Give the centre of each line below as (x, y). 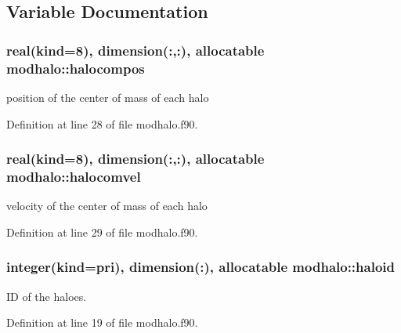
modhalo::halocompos (76, 68)
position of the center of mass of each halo (108, 97)
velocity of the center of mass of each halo (107, 206)
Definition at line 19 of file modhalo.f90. (102, 322)
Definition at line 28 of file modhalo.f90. (102, 123)
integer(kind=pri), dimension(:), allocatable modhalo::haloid (200, 267)
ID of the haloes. (47, 296)
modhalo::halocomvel (74, 176)
